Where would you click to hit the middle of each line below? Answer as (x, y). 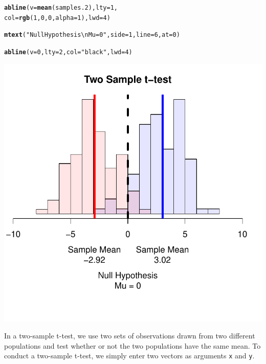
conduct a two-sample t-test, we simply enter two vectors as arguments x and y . (129, 356)
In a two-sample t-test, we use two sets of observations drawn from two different (130, 336)
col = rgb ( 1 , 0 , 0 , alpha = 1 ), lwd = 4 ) (57, 18)
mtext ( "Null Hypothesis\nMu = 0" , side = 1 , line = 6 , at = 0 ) (92, 35)
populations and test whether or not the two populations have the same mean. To (132, 345)
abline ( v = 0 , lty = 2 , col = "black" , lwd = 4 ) (68, 52)
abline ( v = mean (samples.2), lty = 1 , (61, 8)
